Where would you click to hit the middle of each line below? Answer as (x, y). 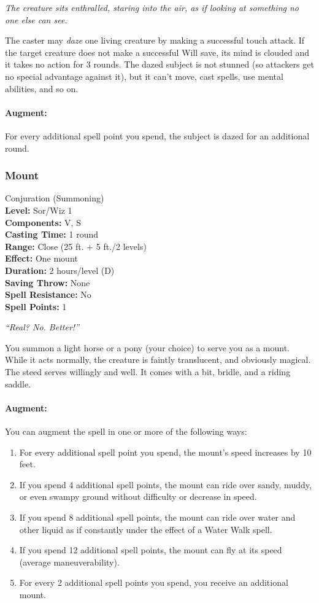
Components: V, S (43, 222)
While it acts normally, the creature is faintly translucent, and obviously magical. (158, 360)
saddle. (18, 383)
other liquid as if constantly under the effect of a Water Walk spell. (146, 529)
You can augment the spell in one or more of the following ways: (126, 431)
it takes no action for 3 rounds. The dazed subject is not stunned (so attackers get (159, 64)
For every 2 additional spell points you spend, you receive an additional (154, 582)
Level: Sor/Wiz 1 (39, 210)
